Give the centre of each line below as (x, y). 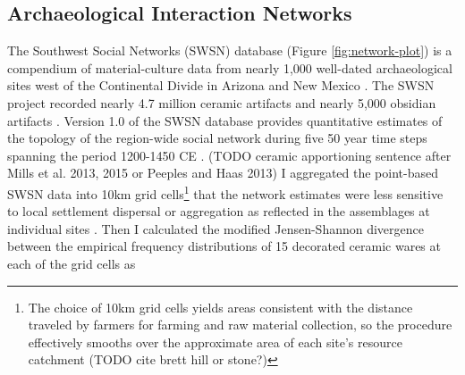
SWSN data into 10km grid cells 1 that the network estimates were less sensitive (225, 192)
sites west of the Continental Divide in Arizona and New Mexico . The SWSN (221, 85)
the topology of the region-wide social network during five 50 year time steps (217, 138)
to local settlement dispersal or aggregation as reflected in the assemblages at (219, 211)
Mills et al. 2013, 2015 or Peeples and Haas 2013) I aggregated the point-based (223, 173)
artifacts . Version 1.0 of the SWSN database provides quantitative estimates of (225, 120)
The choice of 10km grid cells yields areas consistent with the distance (220, 307)
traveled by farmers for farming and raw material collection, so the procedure (240, 325)
